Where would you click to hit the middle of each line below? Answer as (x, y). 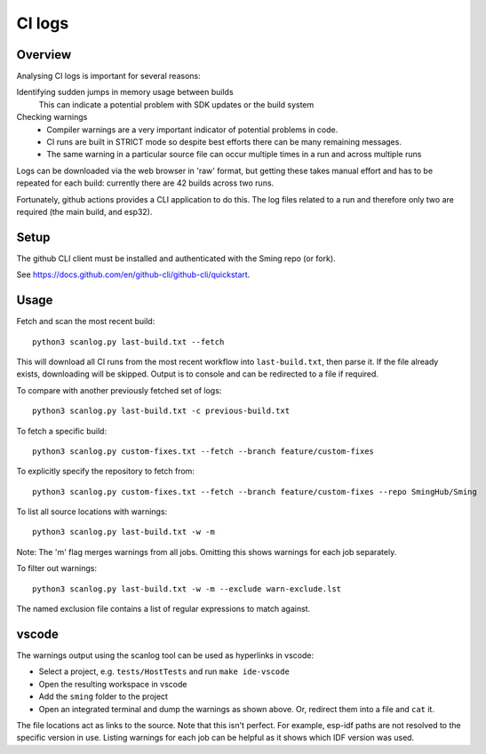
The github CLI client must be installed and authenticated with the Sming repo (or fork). (176, 258)
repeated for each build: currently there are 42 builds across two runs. (145, 183)
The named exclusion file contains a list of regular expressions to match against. (163, 609)
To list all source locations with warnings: (92, 512)
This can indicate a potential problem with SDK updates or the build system (176, 104)
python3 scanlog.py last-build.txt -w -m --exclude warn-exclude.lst (187, 589)
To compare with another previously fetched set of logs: (119, 390)
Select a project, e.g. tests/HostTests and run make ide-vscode (164, 671)
